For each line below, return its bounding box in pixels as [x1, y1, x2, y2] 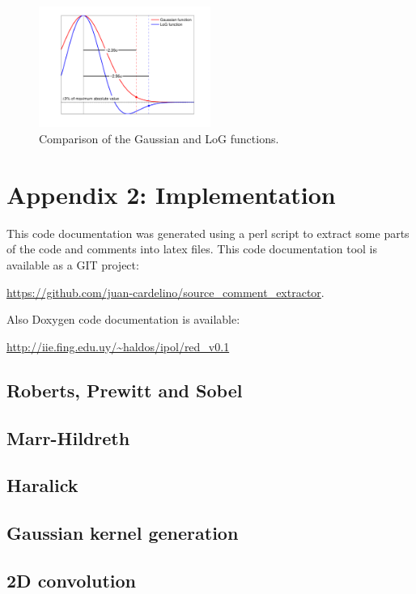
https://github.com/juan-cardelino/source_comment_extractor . [6, 283, 325, 300]
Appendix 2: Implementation [6, 177, 336, 210]
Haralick [6, 473, 79, 498]
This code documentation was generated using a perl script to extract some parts [6, 224, 410, 241]
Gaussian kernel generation [6, 520, 239, 545]
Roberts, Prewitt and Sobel [6, 377, 243, 402]
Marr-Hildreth [6, 425, 130, 450]
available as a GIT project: [6, 256, 139, 273]
